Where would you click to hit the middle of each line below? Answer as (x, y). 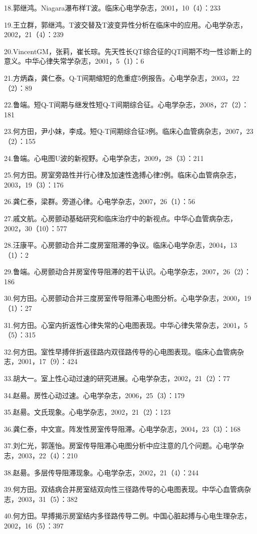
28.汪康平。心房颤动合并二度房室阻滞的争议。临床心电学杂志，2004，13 (120, 245)
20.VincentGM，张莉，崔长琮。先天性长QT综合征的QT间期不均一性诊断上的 (128, 51)
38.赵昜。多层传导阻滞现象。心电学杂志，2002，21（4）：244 (101, 472)
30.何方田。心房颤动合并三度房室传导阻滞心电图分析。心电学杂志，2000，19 (127, 298)
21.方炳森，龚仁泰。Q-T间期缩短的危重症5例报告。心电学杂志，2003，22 (122, 77)
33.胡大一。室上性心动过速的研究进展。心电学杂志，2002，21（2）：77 (117, 378)
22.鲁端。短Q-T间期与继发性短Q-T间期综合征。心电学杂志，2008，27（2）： (126, 105)
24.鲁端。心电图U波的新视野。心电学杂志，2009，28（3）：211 (104, 158)
